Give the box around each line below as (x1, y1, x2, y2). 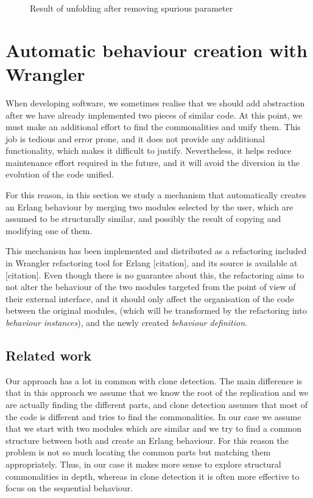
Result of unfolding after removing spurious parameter (30, 2, 233, 14)
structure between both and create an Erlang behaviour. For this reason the (5, 434, 289, 446)
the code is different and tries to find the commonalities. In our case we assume (5, 410, 301, 423)
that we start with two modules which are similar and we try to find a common (5, 422, 302, 435)
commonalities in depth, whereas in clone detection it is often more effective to (5, 469, 300, 482)
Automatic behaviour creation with (5, 37, 308, 62)
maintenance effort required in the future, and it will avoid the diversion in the (5, 156, 300, 168)
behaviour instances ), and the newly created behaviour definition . (5, 316, 247, 328)
